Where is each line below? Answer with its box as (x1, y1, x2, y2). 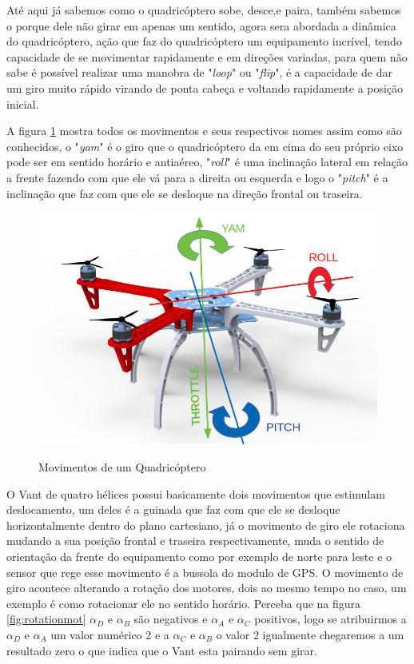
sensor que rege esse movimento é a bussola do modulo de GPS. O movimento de (6, 563, 404, 580)
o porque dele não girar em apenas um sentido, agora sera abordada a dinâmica (6, 17, 396, 34)
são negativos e (133, 610, 208, 627)
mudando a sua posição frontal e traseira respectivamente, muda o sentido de (6, 532, 384, 549)
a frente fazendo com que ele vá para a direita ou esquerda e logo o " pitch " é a (6, 169, 388, 185)
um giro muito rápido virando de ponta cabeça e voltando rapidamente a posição (6, 79, 404, 96)
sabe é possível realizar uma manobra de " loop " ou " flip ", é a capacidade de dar (6, 64, 393, 81)
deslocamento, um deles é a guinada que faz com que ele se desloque (6, 501, 340, 518)
